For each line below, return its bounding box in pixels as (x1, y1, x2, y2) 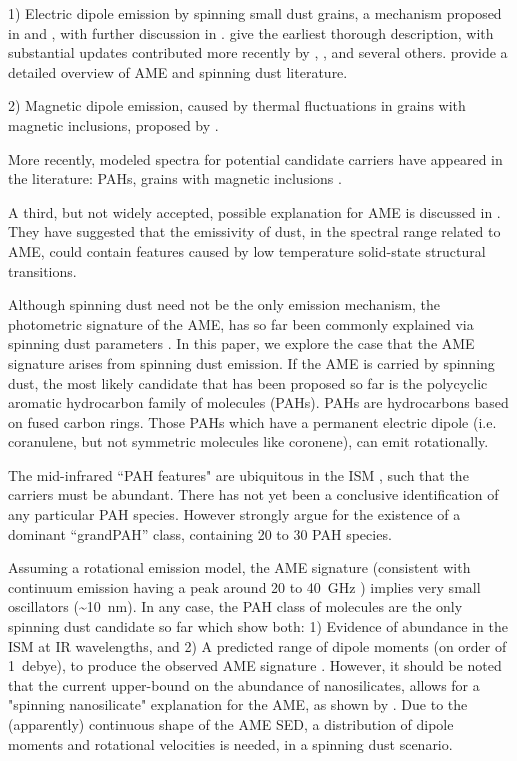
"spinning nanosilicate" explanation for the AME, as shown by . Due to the (8, 694, 468, 715)
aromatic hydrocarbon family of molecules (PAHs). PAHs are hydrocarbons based (8, 392, 509, 413)
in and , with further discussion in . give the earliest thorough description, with (8, 22, 494, 43)
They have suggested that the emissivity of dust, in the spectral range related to (8, 221, 501, 242)
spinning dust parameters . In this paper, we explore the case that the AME (8, 333, 475, 354)
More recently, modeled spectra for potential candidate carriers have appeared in (8, 148, 503, 169)
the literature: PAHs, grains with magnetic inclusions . (8, 168, 342, 189)
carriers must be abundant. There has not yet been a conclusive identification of (8, 484, 499, 505)
